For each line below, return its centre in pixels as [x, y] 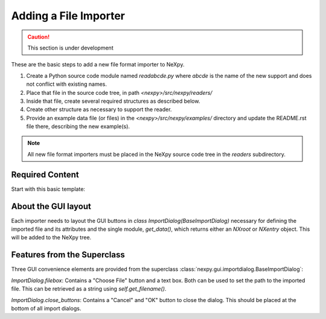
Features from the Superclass [68, 255]
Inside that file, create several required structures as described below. [113, 101]
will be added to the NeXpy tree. [51, 237]
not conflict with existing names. [66, 84]
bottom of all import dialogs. [46, 308]
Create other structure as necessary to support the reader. [99, 109]
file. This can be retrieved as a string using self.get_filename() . [89, 289]
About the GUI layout [51, 206]
